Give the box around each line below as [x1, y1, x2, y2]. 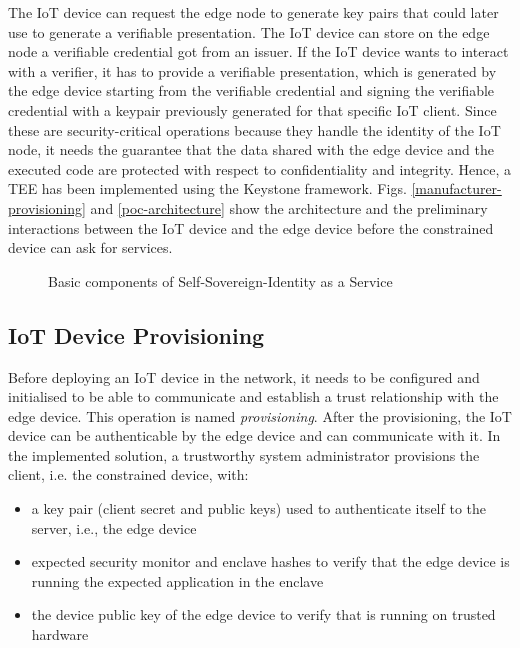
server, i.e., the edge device [31, 517, 197, 538]
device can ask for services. [8, 237, 173, 258]
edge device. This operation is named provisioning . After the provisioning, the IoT [8, 405, 512, 426]
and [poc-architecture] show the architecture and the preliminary [90, 197, 488, 218]
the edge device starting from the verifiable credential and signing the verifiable [8, 80, 495, 101]
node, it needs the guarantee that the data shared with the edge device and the [8, 139, 494, 160]
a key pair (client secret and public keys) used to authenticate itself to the [31, 498, 486, 519]
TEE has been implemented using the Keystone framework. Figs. [8, 178, 407, 199]
